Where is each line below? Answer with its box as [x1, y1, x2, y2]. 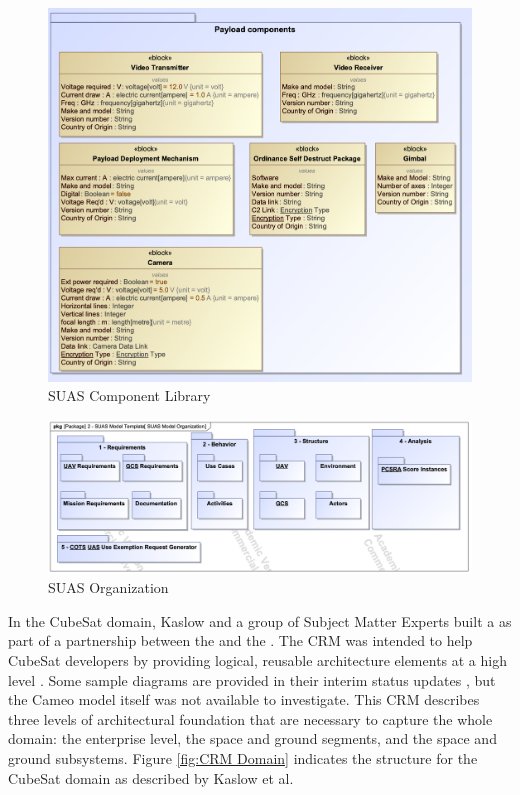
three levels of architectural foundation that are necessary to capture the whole [8, 708, 493, 729]
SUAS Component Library [48, 385, 211, 406]
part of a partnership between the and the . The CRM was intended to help [8, 630, 473, 651]
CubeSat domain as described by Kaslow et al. [8, 767, 294, 788]
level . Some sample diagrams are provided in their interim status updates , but [8, 669, 496, 690]
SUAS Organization [48, 577, 169, 598]
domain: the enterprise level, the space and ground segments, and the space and [8, 728, 497, 749]
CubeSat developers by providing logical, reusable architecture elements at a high [8, 650, 507, 671]
